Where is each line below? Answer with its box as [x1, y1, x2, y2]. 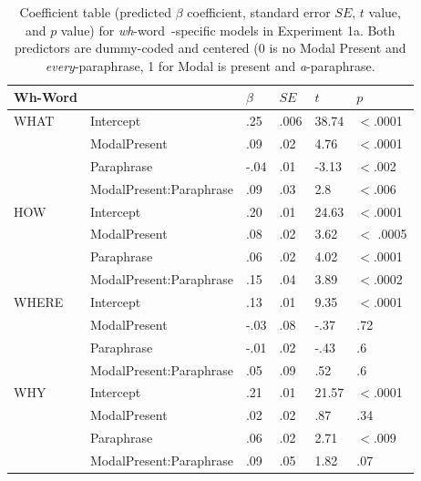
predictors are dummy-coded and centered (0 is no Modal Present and [14, 38, 406, 57]
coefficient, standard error [187, 3, 331, 21]
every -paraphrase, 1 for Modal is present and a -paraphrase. [45, 56, 375, 75]
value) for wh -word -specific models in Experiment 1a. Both [60, 20, 395, 39]
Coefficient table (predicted [19, 3, 172, 21]
